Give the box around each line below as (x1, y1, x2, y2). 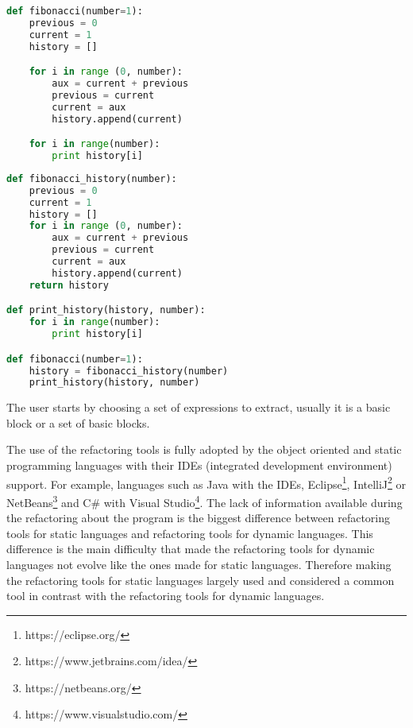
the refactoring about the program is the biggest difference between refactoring (6, 509, 391, 526)
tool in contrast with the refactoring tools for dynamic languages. (6, 587, 325, 604)
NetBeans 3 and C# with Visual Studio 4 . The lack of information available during (6, 491, 403, 510)
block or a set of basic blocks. (6, 414, 150, 431)
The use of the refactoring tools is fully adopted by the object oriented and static (6, 441, 402, 458)
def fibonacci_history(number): (6, 172, 177, 184)
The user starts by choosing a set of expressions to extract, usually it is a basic (6, 399, 391, 416)
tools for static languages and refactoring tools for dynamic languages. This (6, 525, 373, 541)
